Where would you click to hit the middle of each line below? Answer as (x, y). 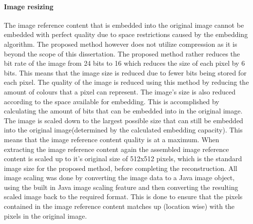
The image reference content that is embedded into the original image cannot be (124, 25)
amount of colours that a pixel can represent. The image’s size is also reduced (120, 91)
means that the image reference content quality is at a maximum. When (112, 139)
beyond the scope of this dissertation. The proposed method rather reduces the (122, 53)
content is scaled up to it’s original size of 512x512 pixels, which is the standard (123, 159)
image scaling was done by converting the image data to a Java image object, (119, 177)
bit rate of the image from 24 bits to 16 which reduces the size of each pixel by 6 (125, 63)
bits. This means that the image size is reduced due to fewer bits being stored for (125, 72)
